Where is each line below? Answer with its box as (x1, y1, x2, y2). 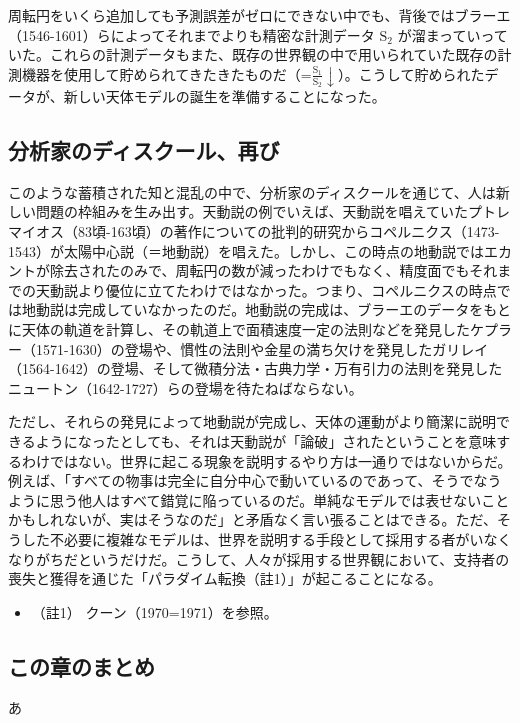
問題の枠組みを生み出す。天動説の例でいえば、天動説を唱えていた (35, 201, 468, 222)
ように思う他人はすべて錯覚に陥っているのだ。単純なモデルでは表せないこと (8, 489, 510, 510)
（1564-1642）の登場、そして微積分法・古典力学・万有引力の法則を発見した (8, 358, 503, 379)
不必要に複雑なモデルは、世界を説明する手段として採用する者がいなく (49, 528, 512, 549)
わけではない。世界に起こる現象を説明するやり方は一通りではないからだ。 (21, 450, 512, 471)
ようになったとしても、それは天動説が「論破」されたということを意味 (35, 430, 497, 451)
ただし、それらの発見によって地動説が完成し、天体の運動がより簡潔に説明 (8, 411, 496, 432)
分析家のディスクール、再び (8, 135, 280, 165)
